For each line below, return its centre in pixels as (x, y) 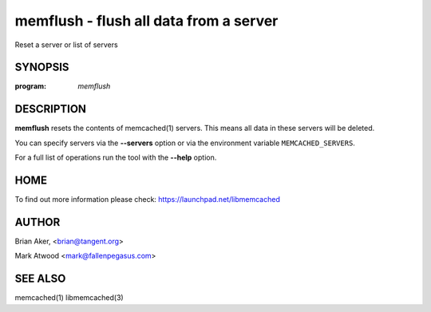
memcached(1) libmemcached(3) (69, 298)
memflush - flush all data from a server (146, 21)
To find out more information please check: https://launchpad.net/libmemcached (148, 199)
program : (31, 86)
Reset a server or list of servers (67, 45)
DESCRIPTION (51, 109)
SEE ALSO (40, 279)
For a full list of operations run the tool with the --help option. (116, 158)
